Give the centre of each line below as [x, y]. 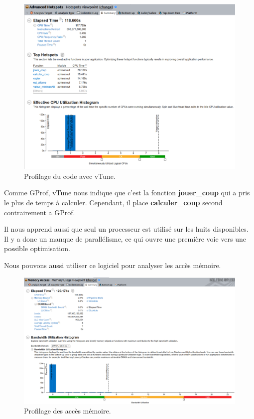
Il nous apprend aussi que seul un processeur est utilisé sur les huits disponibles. [126, 229]
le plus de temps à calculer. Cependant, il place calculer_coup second [113, 203]
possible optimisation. [37, 248]
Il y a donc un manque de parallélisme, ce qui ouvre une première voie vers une [125, 238]
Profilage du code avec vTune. [70, 176]
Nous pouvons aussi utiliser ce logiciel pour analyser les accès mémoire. [113, 265]
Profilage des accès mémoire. [67, 411]
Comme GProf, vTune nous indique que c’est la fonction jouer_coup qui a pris [127, 193]
